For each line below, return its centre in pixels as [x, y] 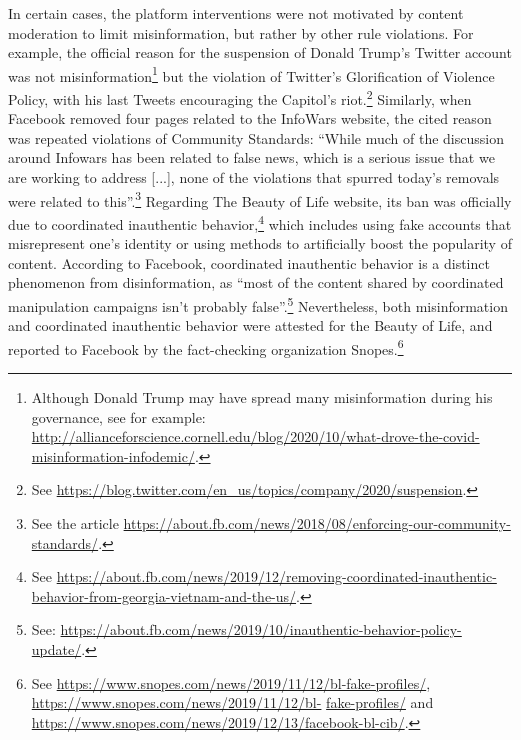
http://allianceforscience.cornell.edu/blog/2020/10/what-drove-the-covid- [255, 436]
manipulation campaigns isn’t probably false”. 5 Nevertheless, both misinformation [258, 304]
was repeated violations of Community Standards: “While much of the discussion [256, 137]
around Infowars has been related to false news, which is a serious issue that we [251, 157]
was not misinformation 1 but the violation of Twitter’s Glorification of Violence [251, 74]
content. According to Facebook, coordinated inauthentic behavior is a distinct [249, 262]
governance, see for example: [118, 416]
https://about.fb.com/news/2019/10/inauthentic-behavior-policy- [261, 629]
